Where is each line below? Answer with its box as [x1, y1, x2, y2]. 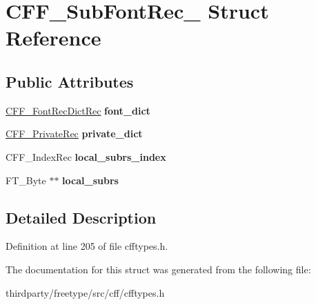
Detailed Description [6, 206, 157, 228]
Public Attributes [6, 70, 134, 92]
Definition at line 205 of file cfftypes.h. [6, 239, 168, 253]
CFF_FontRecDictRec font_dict [6, 103, 150, 117]
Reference [6, 23, 101, 52]
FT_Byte [6, 173, 46, 187]
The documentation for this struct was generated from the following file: [6, 262, 311, 276]
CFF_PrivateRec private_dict [6, 126, 143, 141]
